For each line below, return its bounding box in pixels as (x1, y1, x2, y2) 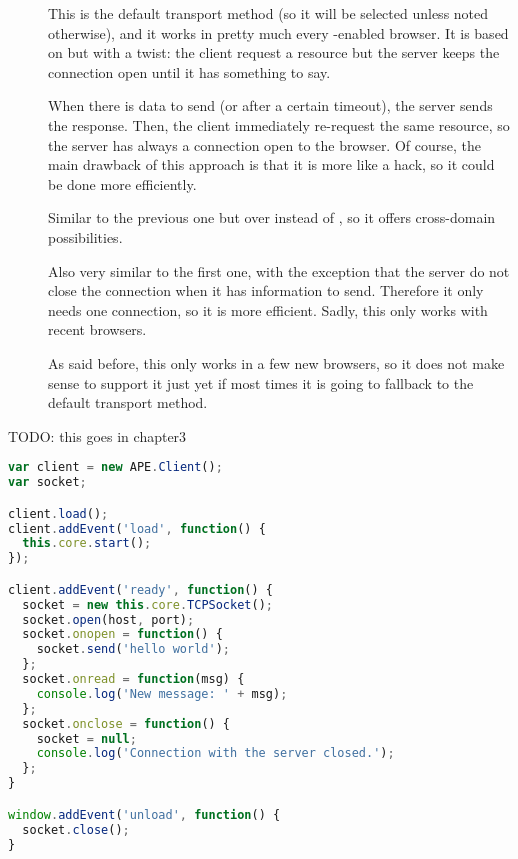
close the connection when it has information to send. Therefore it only (48, 280, 484, 301)
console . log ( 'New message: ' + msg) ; (36, 686, 288, 701)
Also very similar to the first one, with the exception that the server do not (48, 260, 510, 281)
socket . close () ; (22, 822, 130, 837)
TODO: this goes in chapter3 (8, 425, 187, 446)
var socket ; (8, 475, 87, 490)
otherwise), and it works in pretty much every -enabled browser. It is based (48, 22, 509, 43)
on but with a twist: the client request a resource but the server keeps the (48, 42, 500, 63)
